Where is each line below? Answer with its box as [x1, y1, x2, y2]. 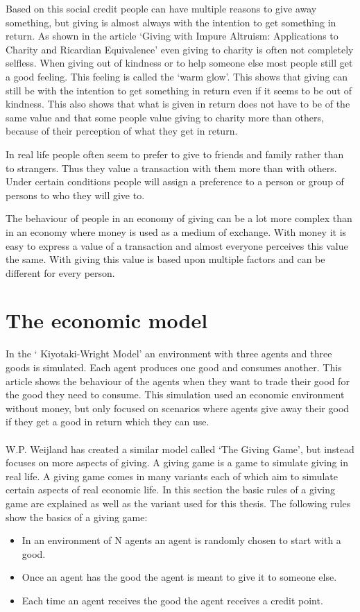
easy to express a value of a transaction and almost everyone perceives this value [6, 238, 348, 253]
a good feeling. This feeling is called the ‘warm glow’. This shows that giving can [6, 69, 348, 83]
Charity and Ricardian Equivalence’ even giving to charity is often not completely [6, 42, 354, 56]
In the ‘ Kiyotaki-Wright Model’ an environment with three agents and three [6, 346, 332, 361]
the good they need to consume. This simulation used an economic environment [6, 387, 345, 402]
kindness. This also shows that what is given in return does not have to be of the [6, 96, 350, 111]
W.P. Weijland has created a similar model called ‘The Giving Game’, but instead [6, 441, 354, 456]
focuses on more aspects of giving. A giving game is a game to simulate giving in [6, 455, 348, 470]
